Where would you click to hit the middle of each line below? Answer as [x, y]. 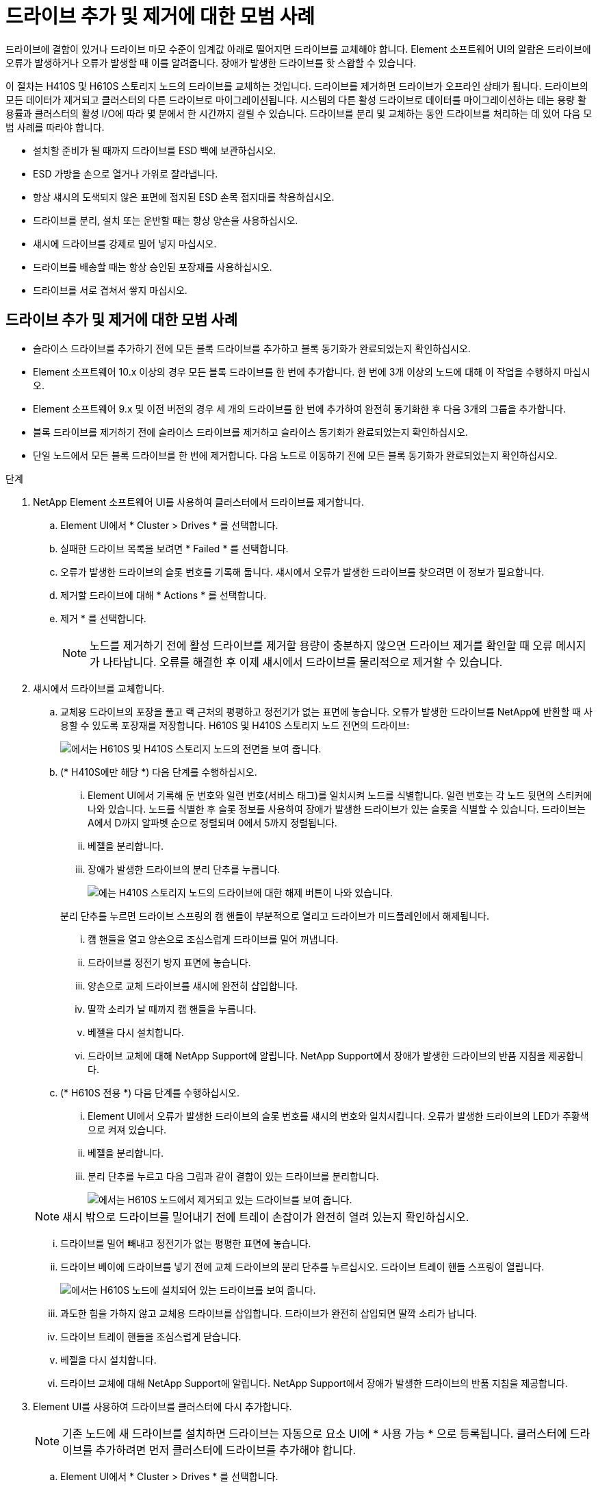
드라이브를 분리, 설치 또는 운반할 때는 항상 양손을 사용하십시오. [166, 220]
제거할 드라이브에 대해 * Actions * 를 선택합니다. [164, 595]
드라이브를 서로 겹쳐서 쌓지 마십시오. [110, 290]
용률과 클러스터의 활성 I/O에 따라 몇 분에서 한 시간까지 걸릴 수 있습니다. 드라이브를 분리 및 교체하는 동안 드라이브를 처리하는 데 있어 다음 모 [299, 113]
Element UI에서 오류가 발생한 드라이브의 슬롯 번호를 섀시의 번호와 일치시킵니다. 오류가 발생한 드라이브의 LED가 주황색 [338, 1116]
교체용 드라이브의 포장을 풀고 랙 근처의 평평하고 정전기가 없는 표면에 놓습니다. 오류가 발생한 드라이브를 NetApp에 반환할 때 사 [326, 711]
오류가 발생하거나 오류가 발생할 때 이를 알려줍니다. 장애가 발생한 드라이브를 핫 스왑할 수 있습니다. [211, 62]
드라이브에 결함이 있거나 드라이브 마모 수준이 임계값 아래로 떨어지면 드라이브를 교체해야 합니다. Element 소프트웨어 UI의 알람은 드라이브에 [298, 49]
